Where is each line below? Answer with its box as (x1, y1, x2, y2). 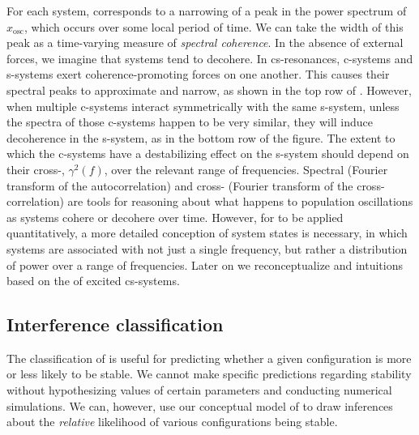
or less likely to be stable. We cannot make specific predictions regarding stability (6, 365, 412, 382)
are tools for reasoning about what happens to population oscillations (67, 193, 413, 210)
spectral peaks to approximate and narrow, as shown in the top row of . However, (6, 81, 412, 98)
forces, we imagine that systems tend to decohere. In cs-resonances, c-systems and (6, 49, 413, 66)
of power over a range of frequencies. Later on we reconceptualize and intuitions (6, 256, 404, 273)
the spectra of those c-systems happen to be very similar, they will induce (6, 113, 374, 130)
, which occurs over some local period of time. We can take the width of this (24, 18, 404, 35)
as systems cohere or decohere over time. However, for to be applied (6, 208, 344, 225)
